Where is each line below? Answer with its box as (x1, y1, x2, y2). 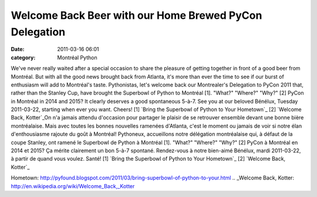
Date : (11, 46, 25, 53)
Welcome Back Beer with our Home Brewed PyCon (11, 9, 262, 22)
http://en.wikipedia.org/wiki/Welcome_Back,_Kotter (11, 182, 135, 189)
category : (11, 54, 36, 61)
